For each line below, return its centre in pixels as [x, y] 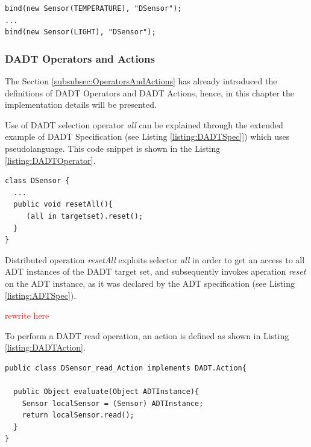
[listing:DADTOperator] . [50, 160]
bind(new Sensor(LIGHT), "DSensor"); [80, 32]
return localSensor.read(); [78, 415]
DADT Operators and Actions [80, 58]
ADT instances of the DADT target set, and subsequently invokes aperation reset [155, 271]
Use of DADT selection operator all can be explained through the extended [144, 124]
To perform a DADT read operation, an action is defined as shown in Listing [147, 335]
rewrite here [27, 315]
